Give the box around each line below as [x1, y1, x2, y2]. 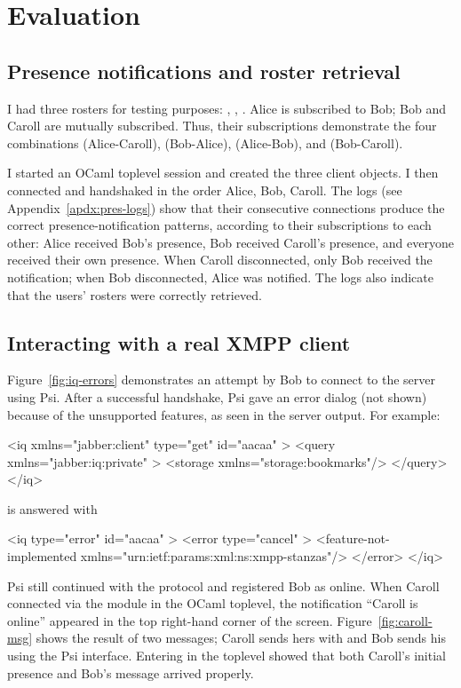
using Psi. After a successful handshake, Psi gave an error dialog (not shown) [7, 387, 427, 406]
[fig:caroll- [378, 611, 433, 629]
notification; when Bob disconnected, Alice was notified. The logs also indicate [7, 267, 433, 286]
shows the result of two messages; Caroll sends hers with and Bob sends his [36, 629, 446, 647]
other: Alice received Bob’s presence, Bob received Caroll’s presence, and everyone [7, 233, 454, 251]
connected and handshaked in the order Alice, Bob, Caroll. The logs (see [7, 180, 402, 199]
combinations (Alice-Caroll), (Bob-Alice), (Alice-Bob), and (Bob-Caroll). [7, 133, 403, 152]
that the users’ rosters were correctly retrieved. [7, 285, 262, 304]
